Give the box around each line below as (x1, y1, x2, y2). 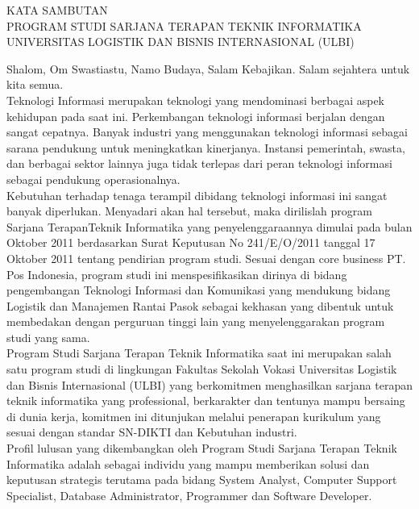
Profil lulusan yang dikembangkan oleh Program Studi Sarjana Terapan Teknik (6, 440, 397, 457)
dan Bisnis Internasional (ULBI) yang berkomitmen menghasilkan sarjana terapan (6, 376, 413, 393)
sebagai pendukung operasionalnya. (6, 170, 180, 187)
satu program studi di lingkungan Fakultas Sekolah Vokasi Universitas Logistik (6, 361, 397, 378)
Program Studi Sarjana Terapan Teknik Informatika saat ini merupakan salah (6, 344, 392, 361)
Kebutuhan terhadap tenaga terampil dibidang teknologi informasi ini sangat (6, 186, 388, 203)
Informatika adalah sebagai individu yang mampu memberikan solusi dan (6, 455, 370, 472)
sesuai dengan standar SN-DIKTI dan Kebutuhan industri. (6, 423, 297, 440)
